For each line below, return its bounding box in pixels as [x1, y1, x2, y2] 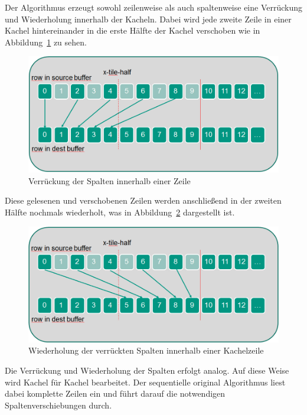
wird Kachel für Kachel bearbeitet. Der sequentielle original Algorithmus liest [5, 375, 286, 388]
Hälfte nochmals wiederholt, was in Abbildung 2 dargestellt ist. [5, 205, 235, 218]
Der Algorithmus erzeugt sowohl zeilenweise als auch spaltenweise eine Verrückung [5, 1, 302, 13]
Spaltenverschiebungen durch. [5, 398, 112, 411]
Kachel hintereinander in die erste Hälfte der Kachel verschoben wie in [5, 24, 260, 37]
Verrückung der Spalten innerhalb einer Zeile [28, 174, 191, 187]
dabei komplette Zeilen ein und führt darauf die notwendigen [5, 387, 226, 400]
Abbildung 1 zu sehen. [5, 35, 87, 48]
